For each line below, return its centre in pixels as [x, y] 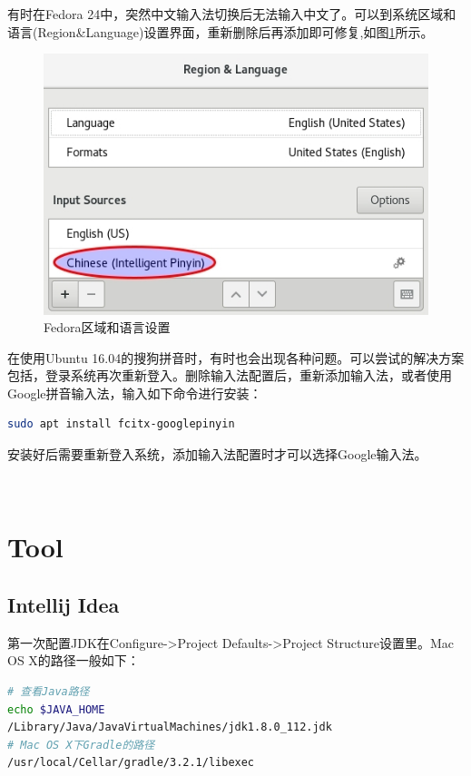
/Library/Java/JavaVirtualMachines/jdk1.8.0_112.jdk [170, 727]
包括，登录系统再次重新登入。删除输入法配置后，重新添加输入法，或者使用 [230, 375]
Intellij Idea [64, 605]
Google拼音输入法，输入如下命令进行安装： [135, 393]
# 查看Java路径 [49, 692]
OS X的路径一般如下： [74, 660]
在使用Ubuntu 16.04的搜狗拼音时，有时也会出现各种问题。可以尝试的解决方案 [236, 357]
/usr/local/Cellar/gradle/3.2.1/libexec [131, 763]
